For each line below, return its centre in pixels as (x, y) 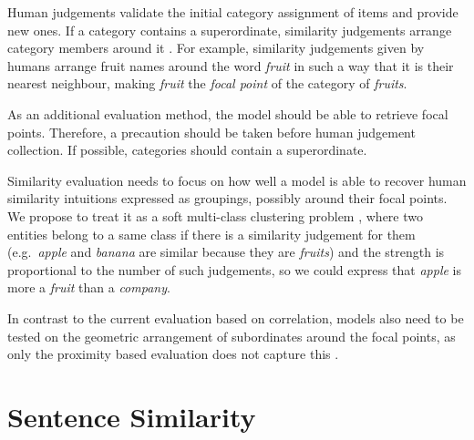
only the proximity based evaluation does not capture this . (173, 354)
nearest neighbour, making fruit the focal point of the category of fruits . (207, 83)
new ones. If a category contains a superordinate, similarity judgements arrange (230, 30)
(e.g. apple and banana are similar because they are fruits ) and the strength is (226, 252)
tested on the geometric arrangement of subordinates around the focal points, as (232, 336)
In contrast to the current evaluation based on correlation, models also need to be (236, 317)
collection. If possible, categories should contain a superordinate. (187, 150)
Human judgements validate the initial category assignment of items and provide (233, 12)
